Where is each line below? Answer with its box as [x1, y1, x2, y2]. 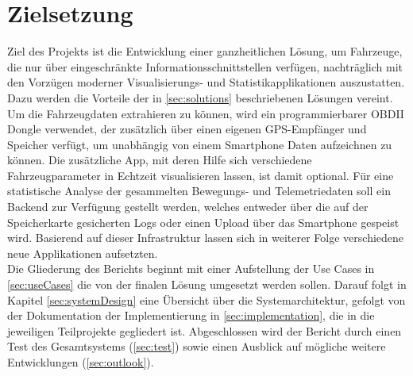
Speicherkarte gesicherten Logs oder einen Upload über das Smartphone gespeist [7, 213, 399, 230]
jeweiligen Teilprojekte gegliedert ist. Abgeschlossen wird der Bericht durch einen [7, 322, 402, 339]
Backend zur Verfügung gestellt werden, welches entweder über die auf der [7, 198, 369, 215]
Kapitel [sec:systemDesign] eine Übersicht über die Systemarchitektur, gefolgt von [7, 291, 406, 308]
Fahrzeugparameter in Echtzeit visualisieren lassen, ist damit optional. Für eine [7, 167, 394, 183]
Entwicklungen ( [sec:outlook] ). [7, 354, 154, 370]
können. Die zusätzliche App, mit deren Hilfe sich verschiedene [7, 152, 312, 168]
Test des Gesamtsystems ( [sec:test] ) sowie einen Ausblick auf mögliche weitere [7, 338, 386, 355]
